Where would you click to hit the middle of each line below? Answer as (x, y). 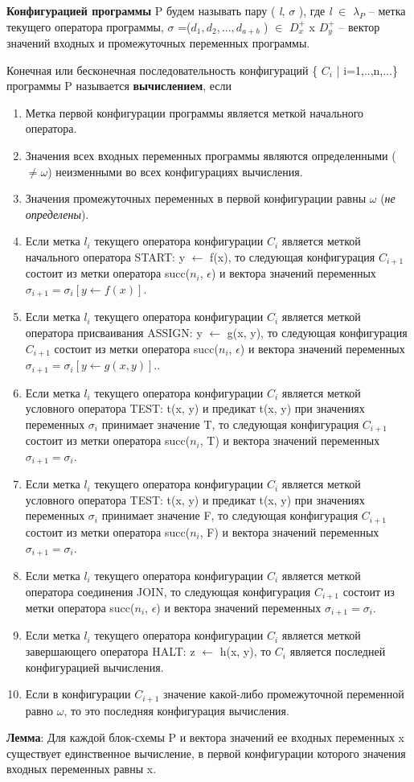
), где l (315, 10)
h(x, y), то (246, 651)
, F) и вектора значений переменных (289, 531)
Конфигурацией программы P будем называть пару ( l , (146, 10)
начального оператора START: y (105, 256)
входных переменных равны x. (82, 769)
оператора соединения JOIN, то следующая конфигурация (168, 591)
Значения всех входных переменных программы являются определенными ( (211, 156)
